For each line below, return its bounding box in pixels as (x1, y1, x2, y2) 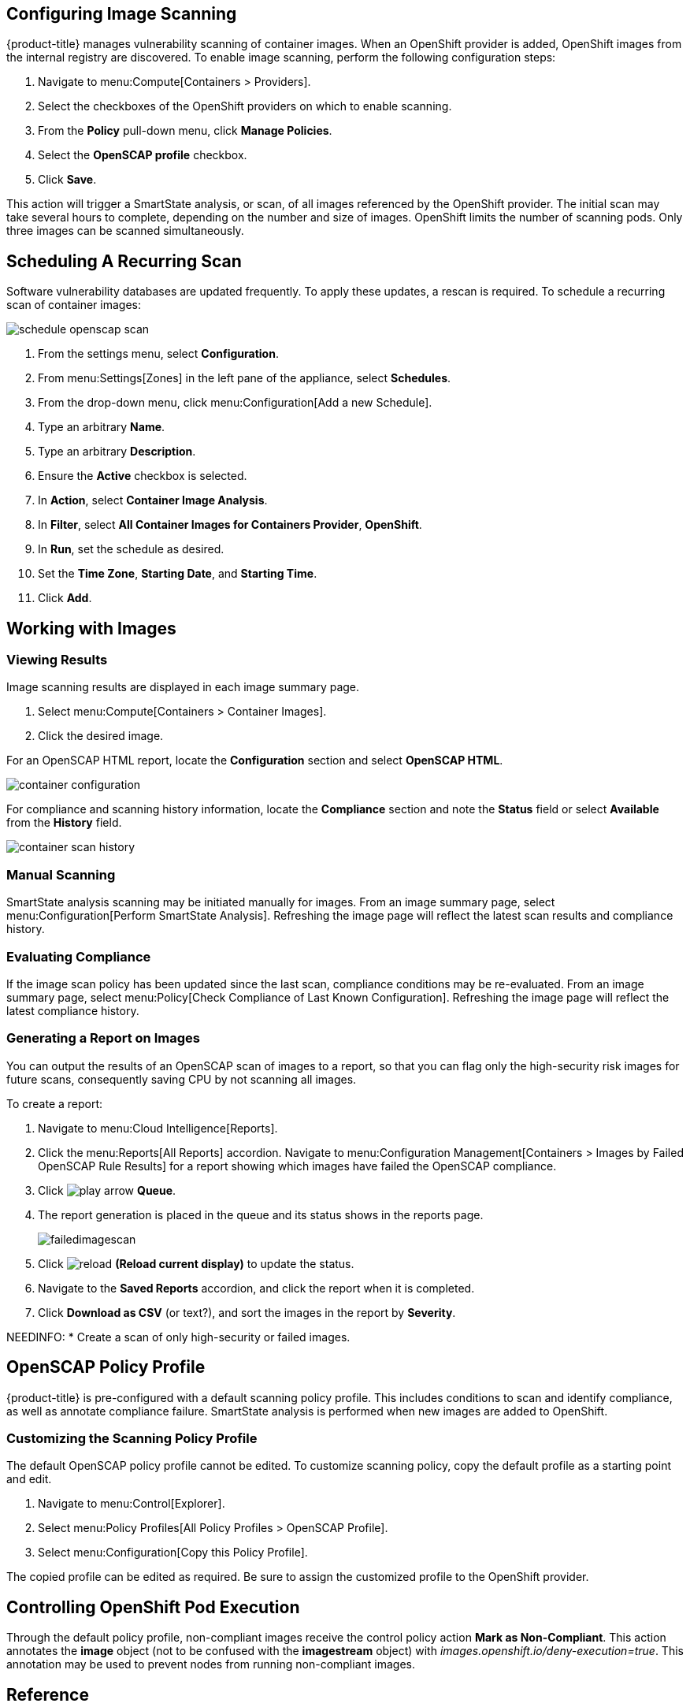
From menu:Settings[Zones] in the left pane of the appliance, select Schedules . (38, 371, 451, 385)
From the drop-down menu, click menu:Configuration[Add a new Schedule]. (38, 396, 432, 410)
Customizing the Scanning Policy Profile (6, 1430, 258, 1446)
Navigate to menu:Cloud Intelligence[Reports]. (38, 1121, 278, 1135)
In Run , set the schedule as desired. (38, 542, 224, 556)
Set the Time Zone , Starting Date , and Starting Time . (38, 567, 317, 581)
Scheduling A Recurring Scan (6, 251, 242, 271)
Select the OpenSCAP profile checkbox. (38, 148, 247, 162)
